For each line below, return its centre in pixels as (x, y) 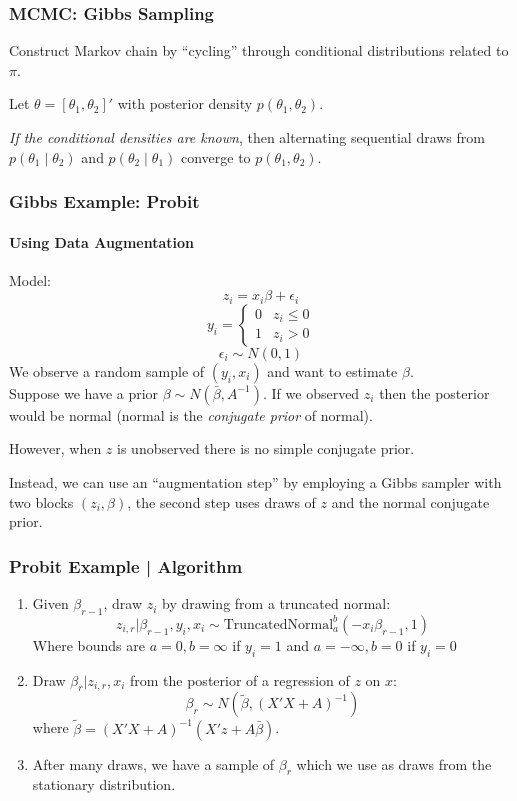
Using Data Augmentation (101, 241)
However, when (55, 448)
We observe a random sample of (107, 370)
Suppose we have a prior (84, 392)
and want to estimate (332, 370)
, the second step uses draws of (221, 501)
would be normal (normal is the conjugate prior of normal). (191, 414)
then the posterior (434, 392)
